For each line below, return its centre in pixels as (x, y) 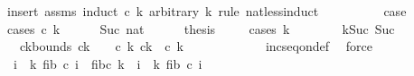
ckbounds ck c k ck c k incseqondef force (196, 46)
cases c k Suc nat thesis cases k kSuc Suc (201, 28)
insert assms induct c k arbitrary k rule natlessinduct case (207, 11)
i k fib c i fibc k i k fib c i (108, 63)
